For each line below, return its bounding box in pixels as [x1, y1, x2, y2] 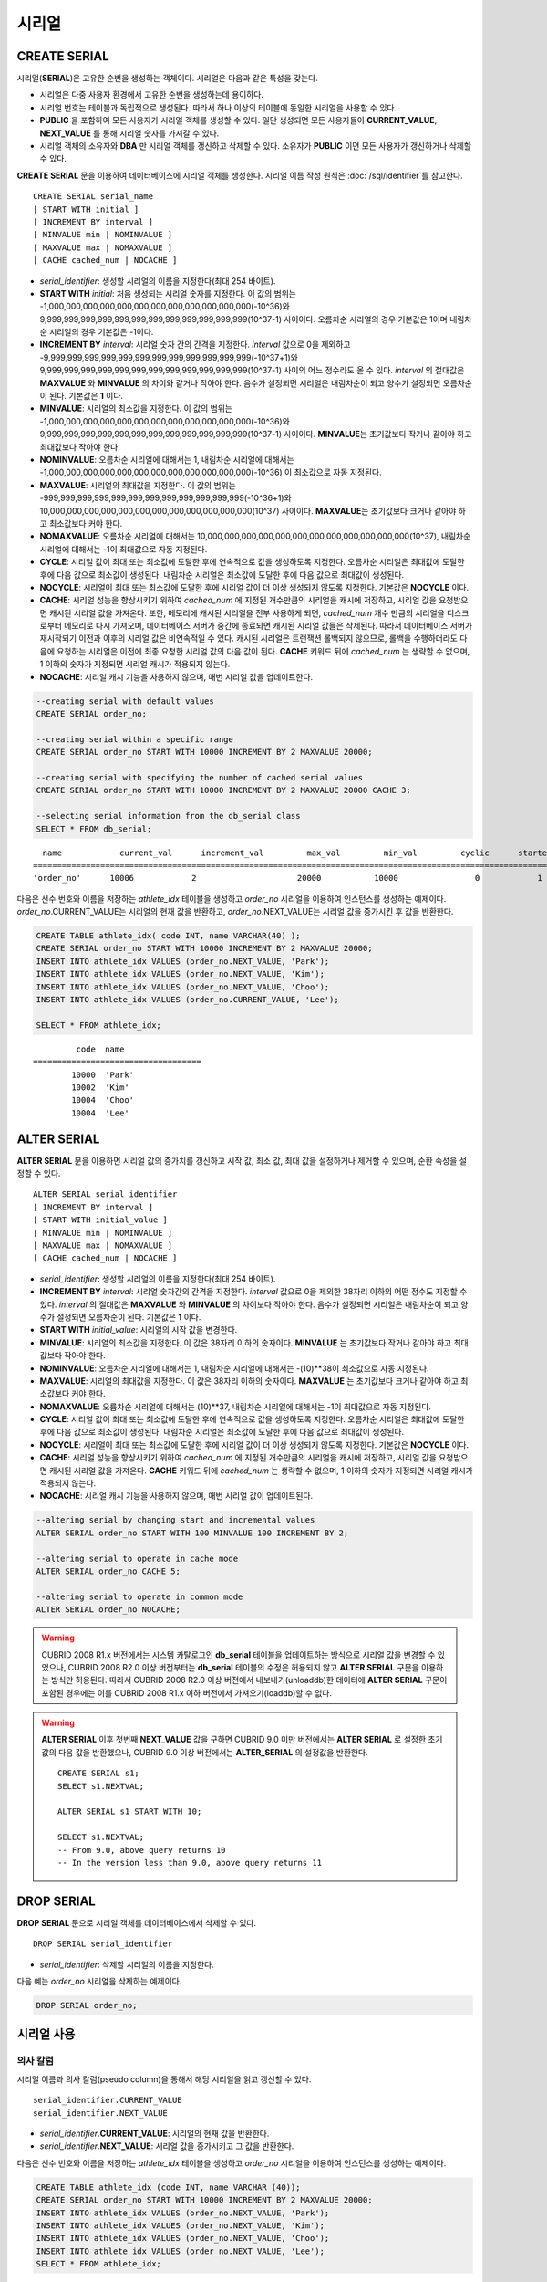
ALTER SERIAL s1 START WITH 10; [57, 1806, 202, 1816]
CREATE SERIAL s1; [57, 1768, 140, 1779]
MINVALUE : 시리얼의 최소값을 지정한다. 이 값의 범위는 [39, 403, 232, 414]
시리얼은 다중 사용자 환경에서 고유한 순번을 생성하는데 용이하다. [39, 89, 264, 100]
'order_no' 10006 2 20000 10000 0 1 [33, 873, 542, 884]
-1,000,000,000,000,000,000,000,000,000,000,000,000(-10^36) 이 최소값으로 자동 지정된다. [39, 466, 382, 478]
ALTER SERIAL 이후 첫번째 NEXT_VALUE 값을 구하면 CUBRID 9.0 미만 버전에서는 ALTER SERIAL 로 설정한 [41, 1734, 427, 1745]
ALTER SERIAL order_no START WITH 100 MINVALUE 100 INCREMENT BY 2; [36, 1527, 349, 1538]
